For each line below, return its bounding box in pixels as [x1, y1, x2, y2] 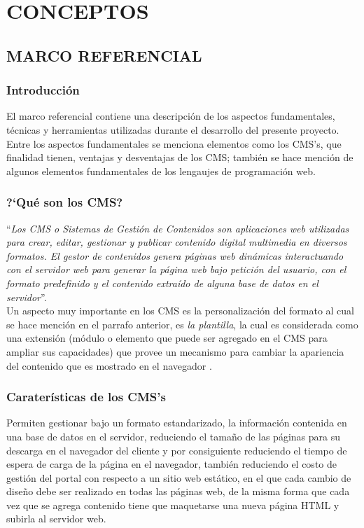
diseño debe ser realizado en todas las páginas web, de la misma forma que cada [6, 484, 350, 499]
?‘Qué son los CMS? [6, 193, 123, 211]
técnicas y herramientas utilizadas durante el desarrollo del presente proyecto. [6, 122, 339, 137]
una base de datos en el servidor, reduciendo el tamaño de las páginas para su [6, 429, 340, 443]
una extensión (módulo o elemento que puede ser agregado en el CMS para [6, 331, 328, 345]
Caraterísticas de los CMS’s [6, 388, 166, 405]
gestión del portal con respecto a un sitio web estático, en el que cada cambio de [6, 470, 351, 485]
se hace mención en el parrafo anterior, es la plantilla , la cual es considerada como [6, 317, 358, 331]
